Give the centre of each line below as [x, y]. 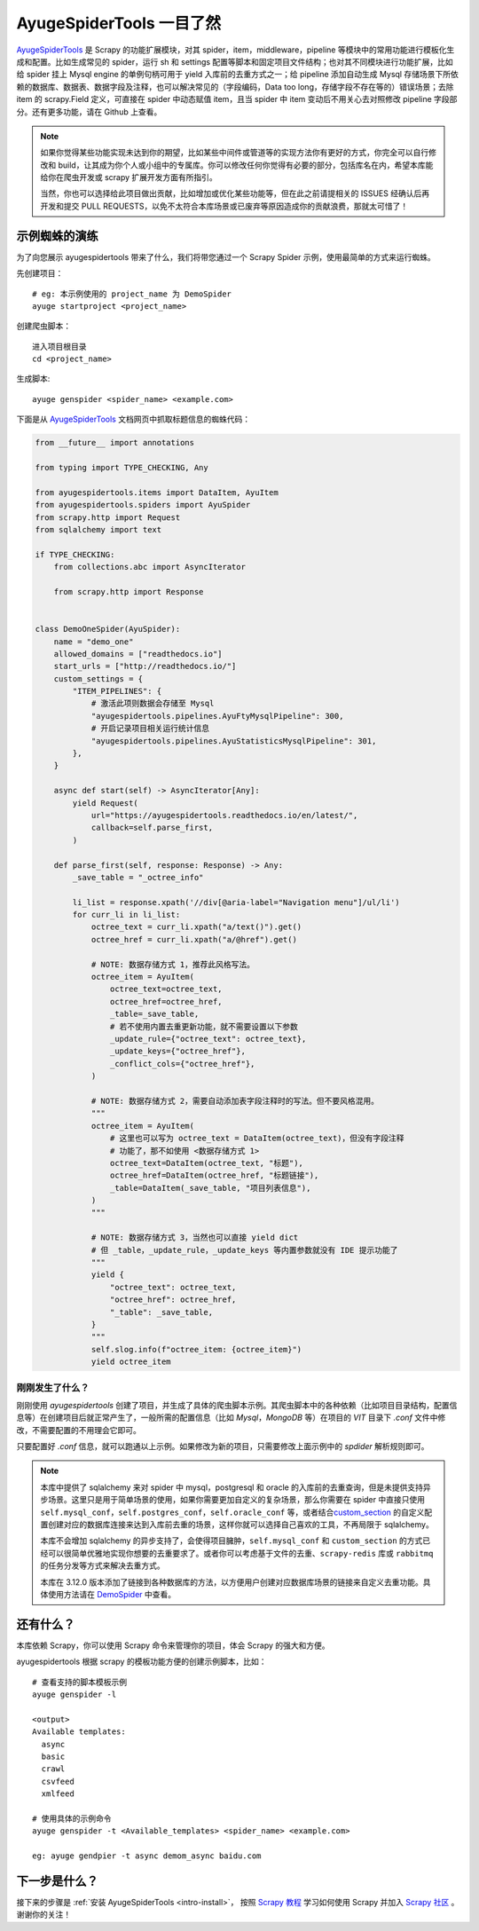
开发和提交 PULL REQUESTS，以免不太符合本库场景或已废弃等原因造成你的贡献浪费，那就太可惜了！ [224, 206]
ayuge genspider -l [75, 1695]
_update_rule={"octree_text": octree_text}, [208, 1039]
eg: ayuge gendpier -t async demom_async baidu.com [147, 1856]
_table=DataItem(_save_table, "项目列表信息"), [210, 1188]
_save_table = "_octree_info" [138, 877]
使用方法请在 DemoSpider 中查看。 [112, 1594]
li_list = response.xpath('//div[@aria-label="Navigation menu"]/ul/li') [236, 902]
